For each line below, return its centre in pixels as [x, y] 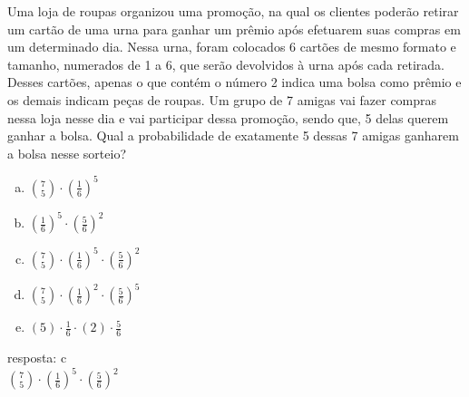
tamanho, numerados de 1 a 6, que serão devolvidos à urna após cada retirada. [226, 64]
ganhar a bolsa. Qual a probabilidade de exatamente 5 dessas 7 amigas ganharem [233, 136]
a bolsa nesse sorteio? [67, 153]
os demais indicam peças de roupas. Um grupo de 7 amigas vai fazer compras [222, 99]
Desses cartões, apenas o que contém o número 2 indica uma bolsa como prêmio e [234, 82]
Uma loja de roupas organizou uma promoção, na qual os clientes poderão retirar [233, 11]
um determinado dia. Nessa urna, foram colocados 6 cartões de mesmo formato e [232, 47]
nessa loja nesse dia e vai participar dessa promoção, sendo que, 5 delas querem [228, 117]
